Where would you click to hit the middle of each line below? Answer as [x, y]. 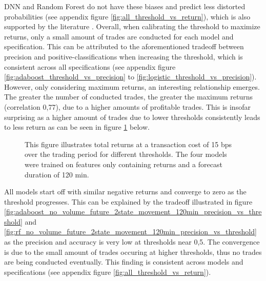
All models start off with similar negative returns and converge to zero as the [125, 192]
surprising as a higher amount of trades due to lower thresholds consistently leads [132, 117]
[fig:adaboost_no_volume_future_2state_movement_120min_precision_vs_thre [133, 212]
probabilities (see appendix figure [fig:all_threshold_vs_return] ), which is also [127, 16]
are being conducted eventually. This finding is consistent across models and [124, 262]
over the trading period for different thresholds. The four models [126, 154]
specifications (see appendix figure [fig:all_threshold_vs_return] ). [108, 272]
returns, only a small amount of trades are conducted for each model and [119, 36]
